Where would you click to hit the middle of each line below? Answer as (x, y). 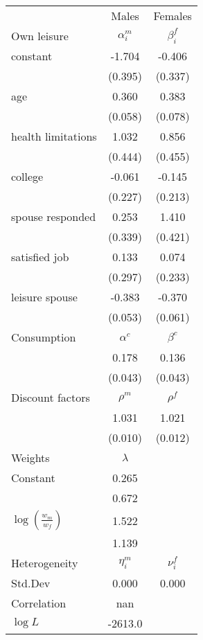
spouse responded (54, 216)
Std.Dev (31, 583)
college (27, 176)
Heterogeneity (45, 563)
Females (173, 16)
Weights (30, 457)
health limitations (54, 136)
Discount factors (51, 397)
